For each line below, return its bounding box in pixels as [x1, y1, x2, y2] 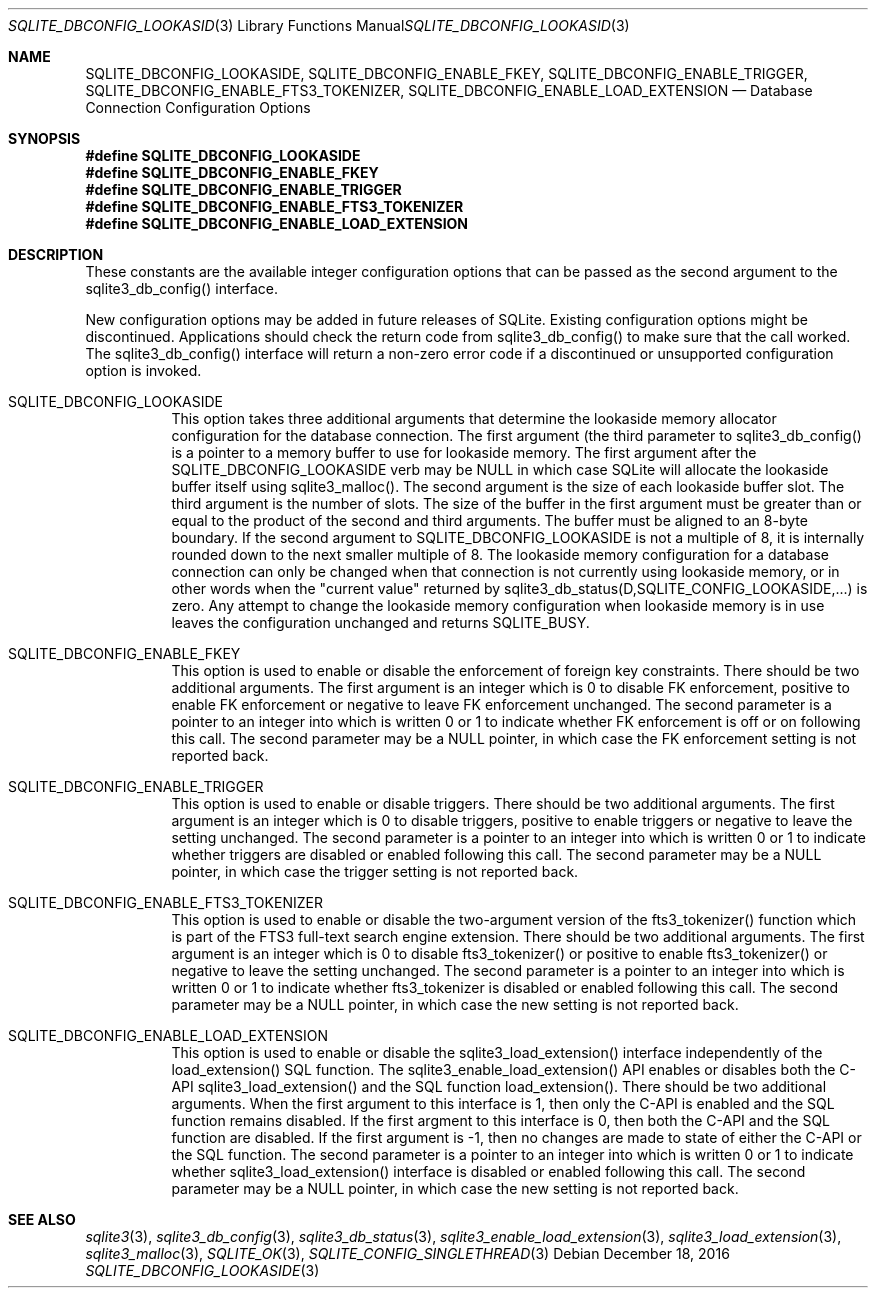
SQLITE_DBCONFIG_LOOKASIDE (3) [85, 1262, 320, 1279]
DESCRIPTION [8, 246, 104, 263]
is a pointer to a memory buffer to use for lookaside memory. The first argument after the [171, 444, 757, 461]
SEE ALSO [8, 1211, 76, 1228]
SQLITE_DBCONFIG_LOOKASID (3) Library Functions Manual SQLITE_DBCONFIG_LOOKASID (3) [8, 17, 630, 34]
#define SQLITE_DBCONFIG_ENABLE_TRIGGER [85, 181, 402, 198]
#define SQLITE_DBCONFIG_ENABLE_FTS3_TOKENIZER [85, 198, 464, 215]
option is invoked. [85, 362, 202, 379]
